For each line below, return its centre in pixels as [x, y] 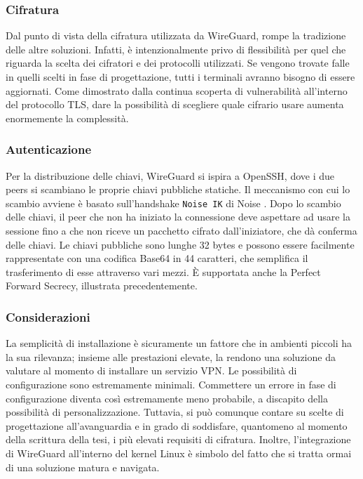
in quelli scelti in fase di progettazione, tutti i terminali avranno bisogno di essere [180, 77]
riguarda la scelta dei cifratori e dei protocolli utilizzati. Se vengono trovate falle [178, 63]
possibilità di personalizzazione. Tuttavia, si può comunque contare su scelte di [175, 412]
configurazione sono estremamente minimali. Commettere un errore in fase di [171, 384]
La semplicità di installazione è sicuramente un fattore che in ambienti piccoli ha [179, 343]
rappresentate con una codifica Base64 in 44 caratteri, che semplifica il [157, 258]
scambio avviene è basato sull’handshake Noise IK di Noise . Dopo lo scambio [173, 203]
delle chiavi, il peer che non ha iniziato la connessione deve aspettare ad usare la [178, 217]
